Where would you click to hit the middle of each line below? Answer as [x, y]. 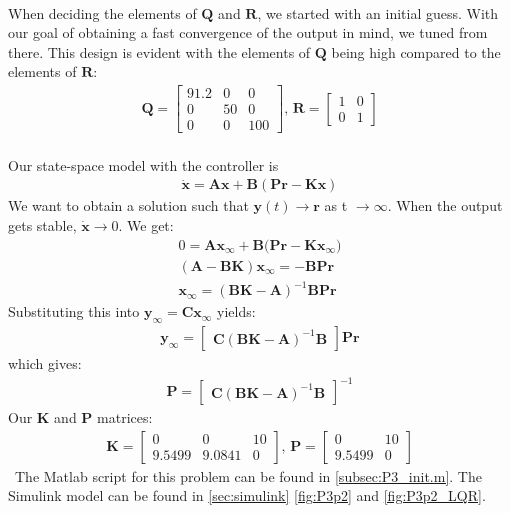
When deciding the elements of [102, 12]
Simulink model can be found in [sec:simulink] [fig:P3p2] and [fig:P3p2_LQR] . [247, 495]
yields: [236, 311]
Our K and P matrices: [80, 417]
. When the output [445, 205]
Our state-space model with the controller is [143, 164]
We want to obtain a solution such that [128, 205]
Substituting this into [74, 311]
